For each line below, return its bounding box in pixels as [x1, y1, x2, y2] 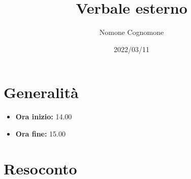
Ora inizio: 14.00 [15, 111, 72, 122]
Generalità [4, 82, 79, 103]
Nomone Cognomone [99, 27, 164, 37]
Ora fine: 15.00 [15, 128, 66, 139]
